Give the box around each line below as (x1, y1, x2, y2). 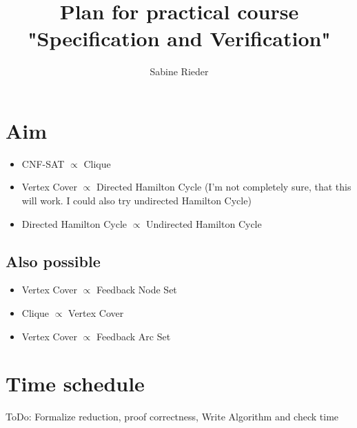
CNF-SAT (21, 156, 65, 171)
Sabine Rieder (150, 64, 209, 79)
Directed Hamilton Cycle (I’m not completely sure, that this (96, 179, 351, 194)
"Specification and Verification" (28, 24, 331, 52)
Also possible (6, 250, 101, 271)
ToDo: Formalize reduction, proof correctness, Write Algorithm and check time (6, 409, 339, 424)
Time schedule (6, 369, 145, 398)
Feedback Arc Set (96, 329, 171, 343)
